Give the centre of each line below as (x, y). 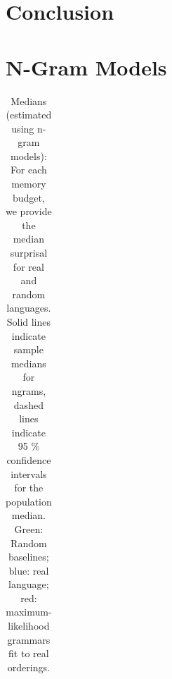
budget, (28, 197)
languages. (29, 308)
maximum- (29, 612)
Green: (29, 528)
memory (29, 184)
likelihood (29, 626)
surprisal (29, 253)
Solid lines (29, 322)
